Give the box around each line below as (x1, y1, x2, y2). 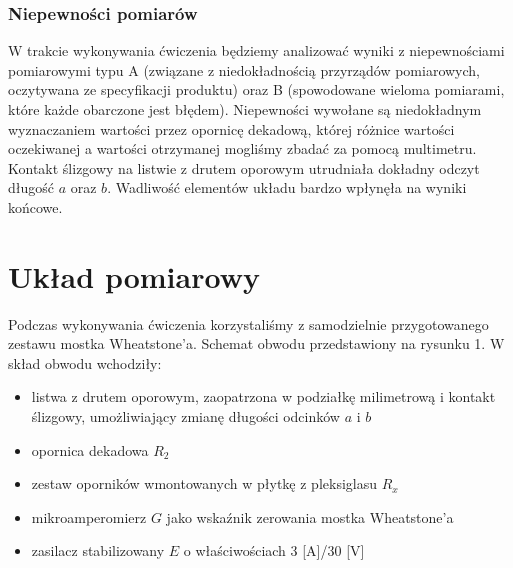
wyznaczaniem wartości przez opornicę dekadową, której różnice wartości (8, 118, 455, 139)
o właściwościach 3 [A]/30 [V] (183, 540, 365, 561)
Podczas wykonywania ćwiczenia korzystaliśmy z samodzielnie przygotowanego (8, 313, 489, 334)
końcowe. (8, 196, 63, 217)
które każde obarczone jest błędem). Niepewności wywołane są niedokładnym (8, 99, 482, 119)
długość (8, 177, 55, 198)
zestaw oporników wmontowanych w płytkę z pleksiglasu (31, 473, 378, 494)
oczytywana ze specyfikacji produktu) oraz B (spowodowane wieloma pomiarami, (8, 79, 505, 100)
